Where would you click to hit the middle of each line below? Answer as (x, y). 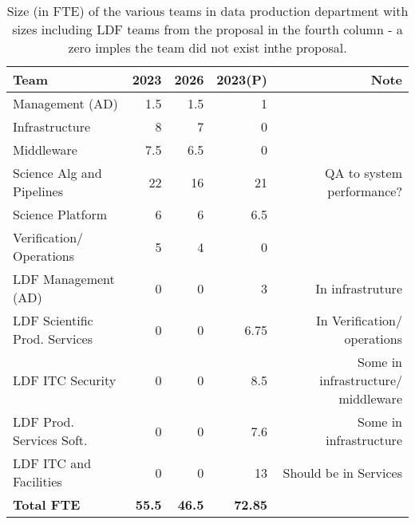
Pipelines (38, 191)
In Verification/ (359, 320)
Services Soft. (50, 440)
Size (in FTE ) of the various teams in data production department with (207, 11)
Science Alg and (57, 173)
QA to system (363, 173)
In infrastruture (359, 288)
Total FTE (47, 504)
